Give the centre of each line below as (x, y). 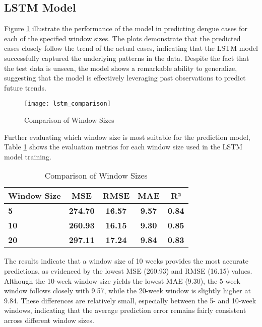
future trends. (25, 87)
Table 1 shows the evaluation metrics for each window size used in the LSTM (123, 147)
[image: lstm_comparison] (68, 104)
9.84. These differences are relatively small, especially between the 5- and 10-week (130, 300)
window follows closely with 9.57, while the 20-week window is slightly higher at (127, 291)
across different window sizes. (49, 320)
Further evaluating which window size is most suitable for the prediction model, (127, 137)
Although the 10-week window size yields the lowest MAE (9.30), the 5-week (122, 280)
